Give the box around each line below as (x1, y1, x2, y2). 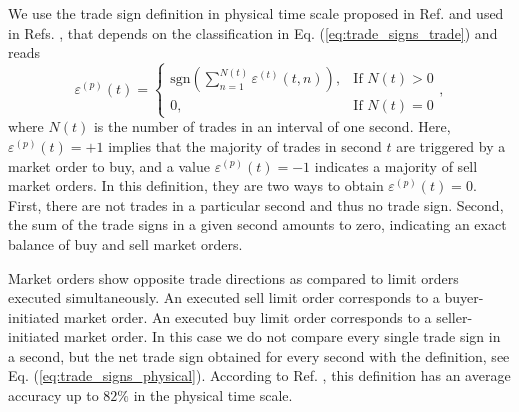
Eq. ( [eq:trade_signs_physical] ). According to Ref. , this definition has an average (8, 365, 511, 386)
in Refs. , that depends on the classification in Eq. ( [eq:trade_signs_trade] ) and (8, 22, 498, 43)
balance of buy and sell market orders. (8, 233, 243, 254)
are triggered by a (396, 135, 506, 156)
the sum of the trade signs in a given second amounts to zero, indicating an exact (8, 214, 507, 235)
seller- (436, 306, 473, 327)
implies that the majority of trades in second (108, 135, 382, 156)
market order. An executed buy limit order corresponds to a (64, 306, 432, 327)
